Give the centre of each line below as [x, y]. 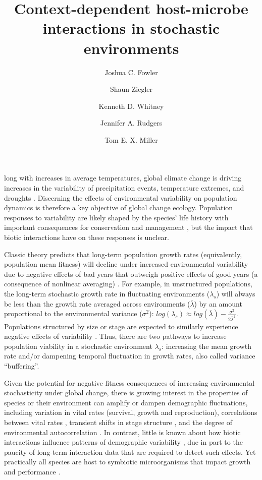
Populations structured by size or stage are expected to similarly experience [121, 326]
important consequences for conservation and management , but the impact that [128, 227]
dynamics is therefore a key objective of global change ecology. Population [119, 207]
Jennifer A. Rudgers [131, 123]
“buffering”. [22, 366]
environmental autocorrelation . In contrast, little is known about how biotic [122, 432]
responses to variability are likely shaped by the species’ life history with [116, 217]
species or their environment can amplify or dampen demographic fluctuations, [126, 402]
